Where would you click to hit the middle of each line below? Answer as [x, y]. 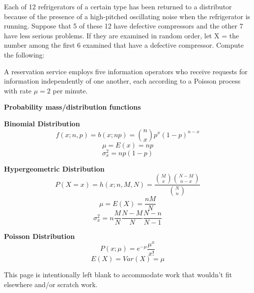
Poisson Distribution [40, 236]
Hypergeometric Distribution [54, 168]
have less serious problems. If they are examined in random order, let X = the [122, 35]
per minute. [70, 90]
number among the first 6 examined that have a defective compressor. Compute [124, 45]
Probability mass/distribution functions [72, 107]
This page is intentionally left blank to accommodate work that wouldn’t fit [118, 274]
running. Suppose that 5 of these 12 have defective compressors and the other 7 [124, 26]
